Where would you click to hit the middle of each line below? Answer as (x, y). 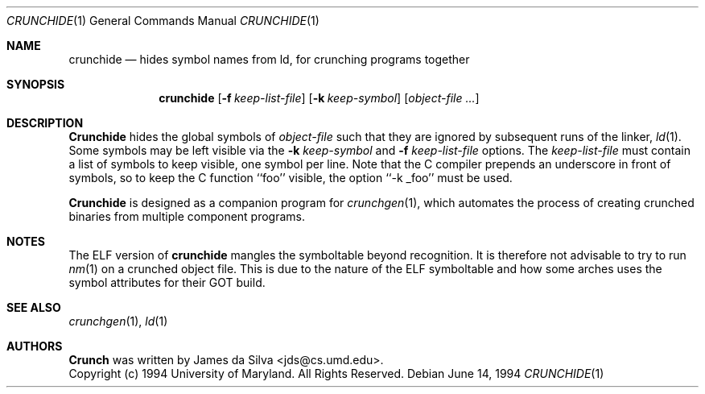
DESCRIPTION (45, 123)
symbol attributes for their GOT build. (167, 282)
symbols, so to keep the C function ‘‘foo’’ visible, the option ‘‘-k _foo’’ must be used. (291, 178)
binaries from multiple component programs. (187, 216)
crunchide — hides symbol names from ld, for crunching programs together (269, 59)
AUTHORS (35, 346)
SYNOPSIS (36, 84)
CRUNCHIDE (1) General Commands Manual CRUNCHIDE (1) (163, 21)
